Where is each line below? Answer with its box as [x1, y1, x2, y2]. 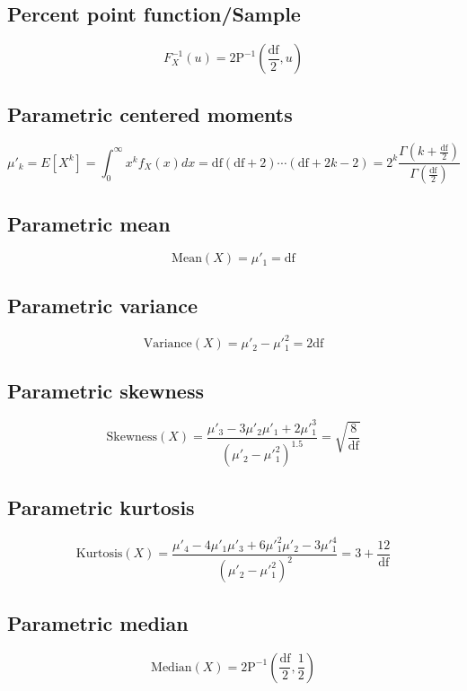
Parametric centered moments [7, 100, 293, 127]
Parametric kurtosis [7, 493, 195, 520]
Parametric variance [7, 291, 198, 319]
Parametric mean [7, 209, 171, 237]
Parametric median [7, 608, 189, 636]
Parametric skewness [7, 376, 204, 404]
